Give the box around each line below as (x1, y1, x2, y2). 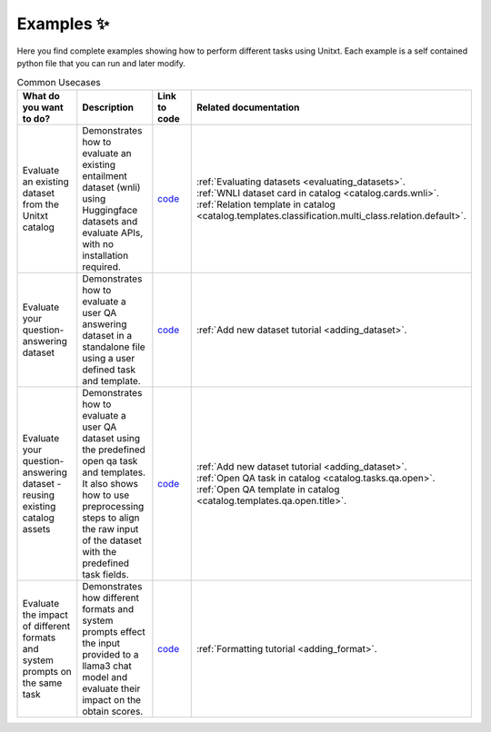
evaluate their (82, 682, 141, 695)
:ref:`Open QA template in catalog (195, 482, 340, 495)
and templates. (82, 466, 145, 479)
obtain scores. (82, 705, 144, 717)
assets (22, 522, 51, 535)
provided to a (82, 648, 139, 660)
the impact (22, 608, 68, 621)
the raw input (82, 522, 139, 535)
